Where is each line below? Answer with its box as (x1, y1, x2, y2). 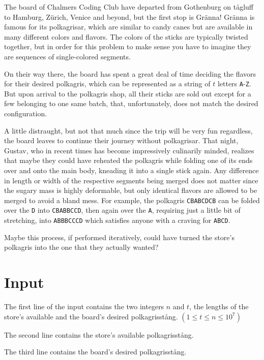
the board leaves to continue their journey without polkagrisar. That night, (4, 135, 239, 146)
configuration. (4, 108, 47, 118)
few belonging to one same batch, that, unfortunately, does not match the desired (4, 98, 258, 109)
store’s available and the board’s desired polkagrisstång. (4, 311, 178, 321)
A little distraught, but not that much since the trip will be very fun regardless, (4, 125, 253, 136)
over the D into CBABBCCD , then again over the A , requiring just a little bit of (4, 205, 241, 215)
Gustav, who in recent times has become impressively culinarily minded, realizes (4, 145, 254, 155)
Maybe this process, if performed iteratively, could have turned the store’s (4, 232, 234, 242)
